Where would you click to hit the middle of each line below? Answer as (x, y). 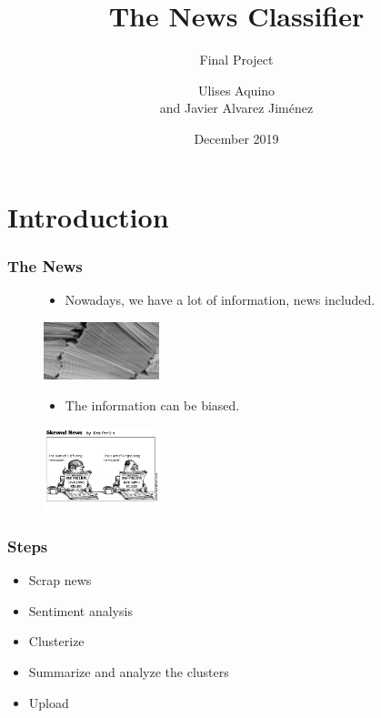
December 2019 (236, 138)
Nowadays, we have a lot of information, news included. (220, 299)
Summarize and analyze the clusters (129, 672)
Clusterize (56, 641)
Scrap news (60, 580)
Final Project (236, 60)
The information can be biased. (152, 405)
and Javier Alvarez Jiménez (236, 108)
